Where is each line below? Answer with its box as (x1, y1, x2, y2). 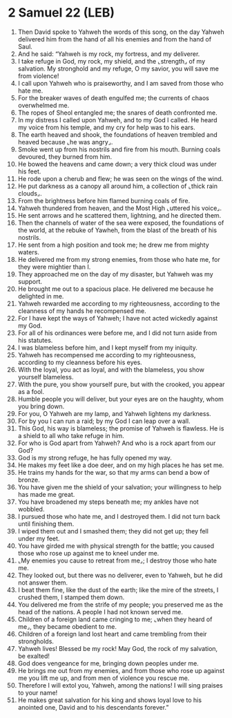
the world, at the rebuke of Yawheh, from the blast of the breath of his (17, 226, 217, 234)
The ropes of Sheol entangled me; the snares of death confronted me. (17, 108, 217, 117)
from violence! (17, 71, 59, 80)
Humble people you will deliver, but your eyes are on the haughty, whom (17, 395, 224, 403)
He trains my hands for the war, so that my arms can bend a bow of (17, 468, 210, 476)
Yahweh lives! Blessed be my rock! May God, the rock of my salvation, (17, 644, 218, 652)
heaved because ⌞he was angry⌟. (17, 138, 113, 146)
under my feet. (17, 534, 60, 542)
